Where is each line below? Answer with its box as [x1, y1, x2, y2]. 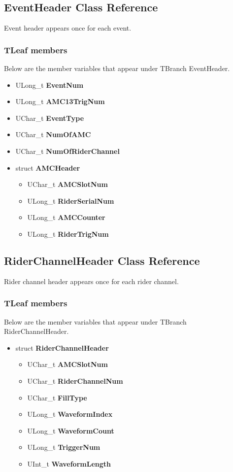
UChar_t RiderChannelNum [27, 375, 123, 386]
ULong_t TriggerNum [27, 442, 100, 452]
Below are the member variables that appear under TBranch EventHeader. [4, 63, 230, 73]
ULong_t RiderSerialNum [27, 195, 114, 206]
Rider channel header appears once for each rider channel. [4, 276, 179, 286]
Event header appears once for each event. [4, 23, 132, 33]
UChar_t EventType [15, 112, 84, 123]
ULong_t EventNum [15, 79, 84, 90]
